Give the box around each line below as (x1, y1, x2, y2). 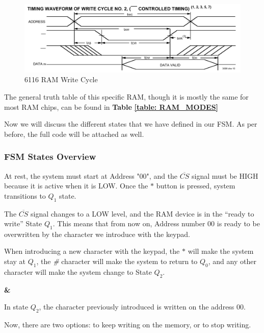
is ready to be (217, 218, 260, 229)
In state (4, 301, 29, 312)
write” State (4, 218, 42, 229)
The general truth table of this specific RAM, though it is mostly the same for (4, 91, 249, 102)
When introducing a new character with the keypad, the (4, 246, 180, 256)
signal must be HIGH (192, 170, 258, 181)
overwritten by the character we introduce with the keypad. (4, 228, 190, 239)
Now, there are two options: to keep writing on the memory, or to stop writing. (4, 319, 251, 330)
